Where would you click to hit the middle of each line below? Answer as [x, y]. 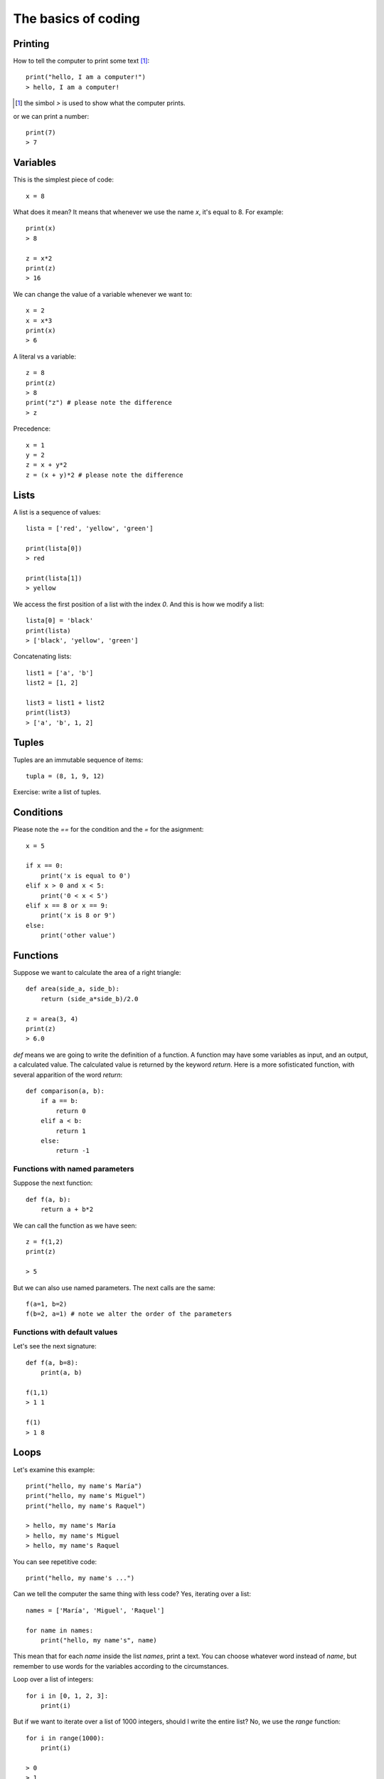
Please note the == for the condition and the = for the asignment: [108, 830]
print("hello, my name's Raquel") [86, 1506]
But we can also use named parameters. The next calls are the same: [114, 1287]
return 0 [71, 1111]
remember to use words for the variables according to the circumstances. [121, 1666]
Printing [31, 44]
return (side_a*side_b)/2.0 [89, 999]
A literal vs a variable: [44, 357]
